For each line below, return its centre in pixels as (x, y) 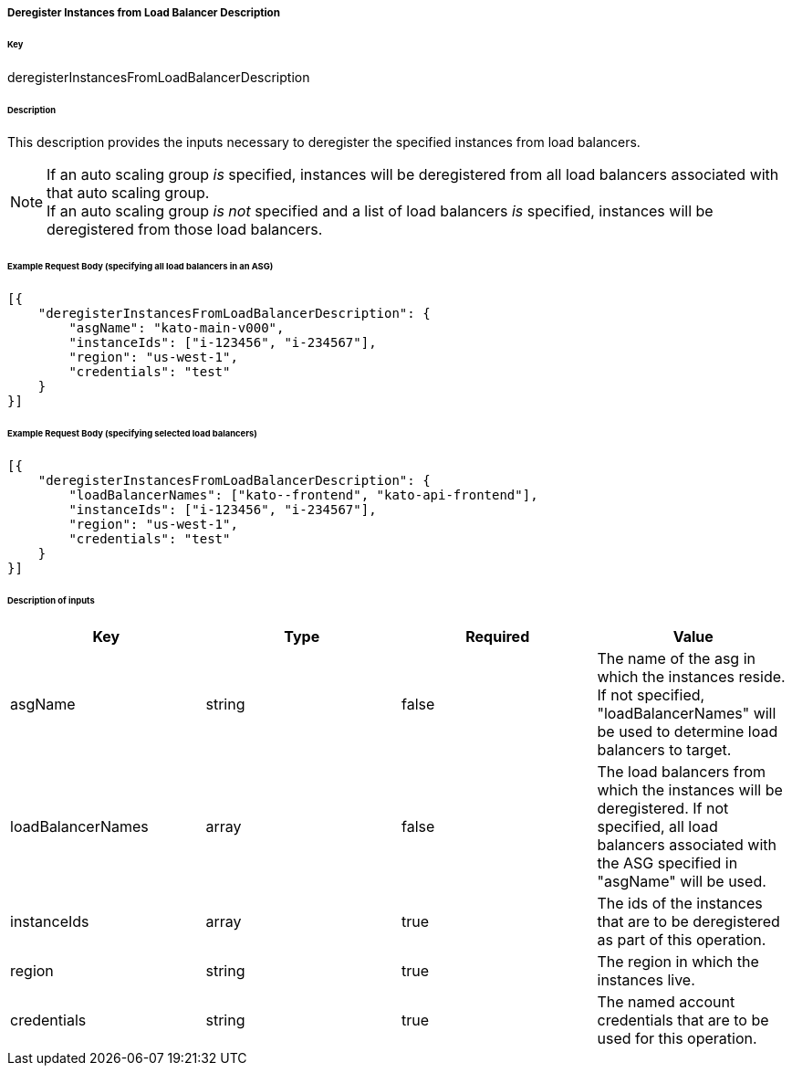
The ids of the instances (680, 904)
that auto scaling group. (128, 193)
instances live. (646, 980)
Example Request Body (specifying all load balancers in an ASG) (141, 267)
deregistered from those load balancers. (185, 230)
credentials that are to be (683, 1020)
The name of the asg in (677, 659)
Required (498, 637)
